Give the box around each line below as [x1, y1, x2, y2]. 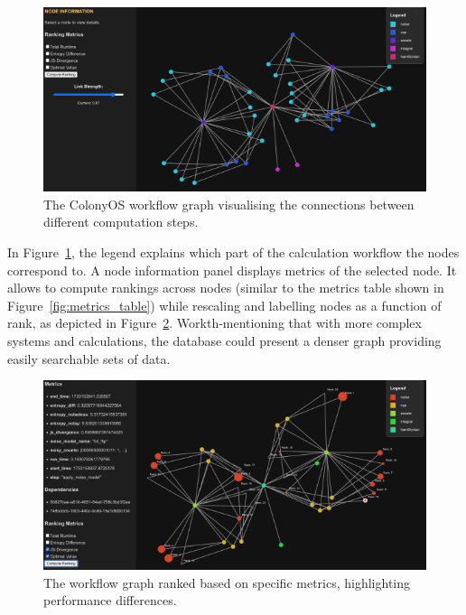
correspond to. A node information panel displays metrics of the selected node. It [7, 260, 457, 279]
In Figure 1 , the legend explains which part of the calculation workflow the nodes [7, 243, 460, 261]
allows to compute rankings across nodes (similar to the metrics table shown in [7, 278, 444, 297]
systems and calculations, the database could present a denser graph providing [7, 331, 442, 349]
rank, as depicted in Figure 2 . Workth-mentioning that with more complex [7, 313, 422, 332]
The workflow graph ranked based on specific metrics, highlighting [43, 573, 411, 592]
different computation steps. [43, 212, 199, 231]
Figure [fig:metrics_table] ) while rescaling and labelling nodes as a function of [7, 295, 442, 314]
